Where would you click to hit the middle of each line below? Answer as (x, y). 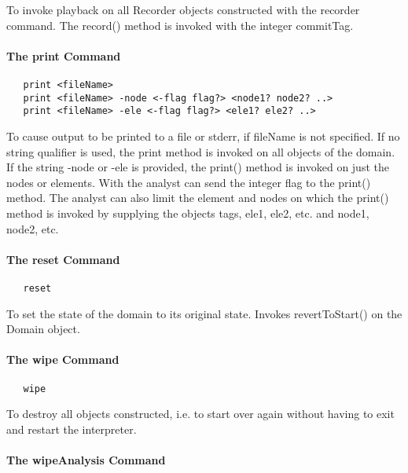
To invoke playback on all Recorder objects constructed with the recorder (183, 9)
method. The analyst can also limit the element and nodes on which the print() (198, 198)
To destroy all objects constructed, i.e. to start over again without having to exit (200, 414)
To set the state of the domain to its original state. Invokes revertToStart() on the (204, 313)
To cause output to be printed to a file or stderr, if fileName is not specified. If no (203, 136)
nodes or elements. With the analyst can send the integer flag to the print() (189, 182)
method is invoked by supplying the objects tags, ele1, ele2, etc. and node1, (188, 213)
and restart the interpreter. (72, 429)
